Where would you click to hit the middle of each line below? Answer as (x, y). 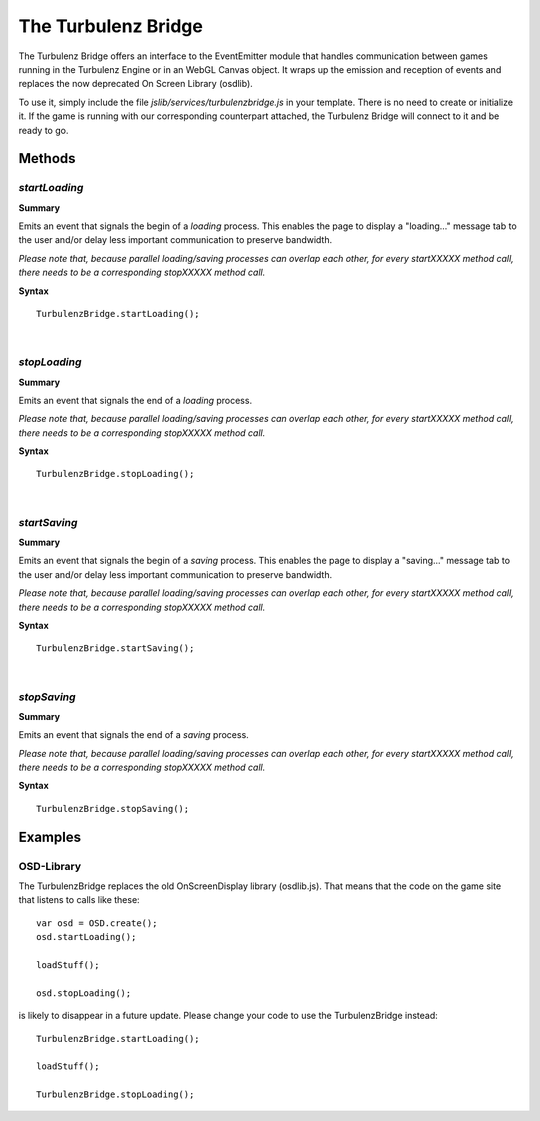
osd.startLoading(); (86, 937)
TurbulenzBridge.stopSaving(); (113, 808)
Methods (47, 158)
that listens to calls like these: (79, 900)
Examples (50, 836)
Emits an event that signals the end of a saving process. (133, 735)
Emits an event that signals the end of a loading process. (135, 400)
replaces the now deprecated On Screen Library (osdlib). (136, 84)
